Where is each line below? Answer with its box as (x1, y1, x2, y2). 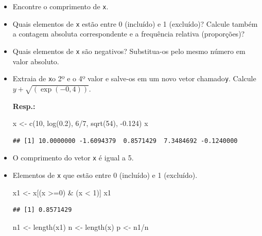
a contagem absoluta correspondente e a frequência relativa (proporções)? (12, 28, 245, 39)
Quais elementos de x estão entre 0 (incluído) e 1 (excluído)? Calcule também (12, 18, 258, 29)
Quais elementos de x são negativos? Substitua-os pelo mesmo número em (12, 45, 246, 56)
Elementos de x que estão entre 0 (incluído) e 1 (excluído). (12, 170, 198, 180)
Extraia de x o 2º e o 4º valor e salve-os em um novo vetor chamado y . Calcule (12, 73, 256, 84)
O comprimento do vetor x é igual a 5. (12, 152, 134, 163)
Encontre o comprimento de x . (12, 1, 109, 11)
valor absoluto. (12, 56, 59, 66)
